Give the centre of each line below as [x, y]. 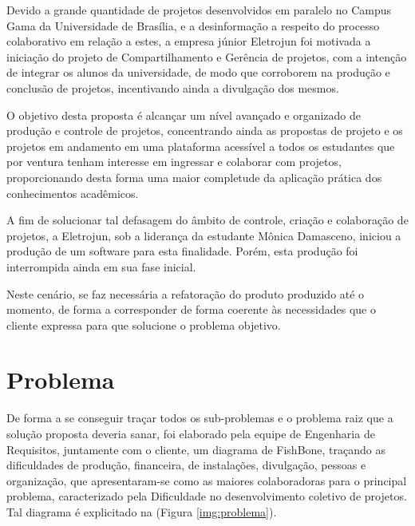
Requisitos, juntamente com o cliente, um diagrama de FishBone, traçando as [196, 449]
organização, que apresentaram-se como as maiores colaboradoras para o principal [207, 480]
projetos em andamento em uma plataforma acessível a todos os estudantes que [201, 146]
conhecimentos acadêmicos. [73, 193]
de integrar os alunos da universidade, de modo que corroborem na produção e [198, 72]
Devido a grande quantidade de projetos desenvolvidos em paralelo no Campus [199, 10]
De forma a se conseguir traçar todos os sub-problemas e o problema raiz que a [200, 418]
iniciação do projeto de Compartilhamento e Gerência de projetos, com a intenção [207, 56]
